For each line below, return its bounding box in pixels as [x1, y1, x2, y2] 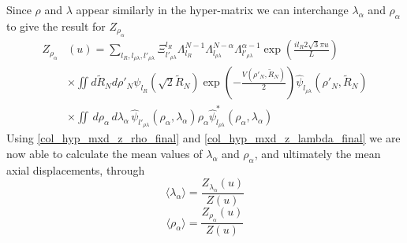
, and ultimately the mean [254, 145, 381, 162]
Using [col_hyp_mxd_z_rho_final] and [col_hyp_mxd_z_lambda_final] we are [6, 130, 401, 146]
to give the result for [6, 17, 106, 34]
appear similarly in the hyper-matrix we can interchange [76, 2, 349, 17]
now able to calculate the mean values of [6, 145, 203, 162]
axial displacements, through [6, 161, 145, 178]
